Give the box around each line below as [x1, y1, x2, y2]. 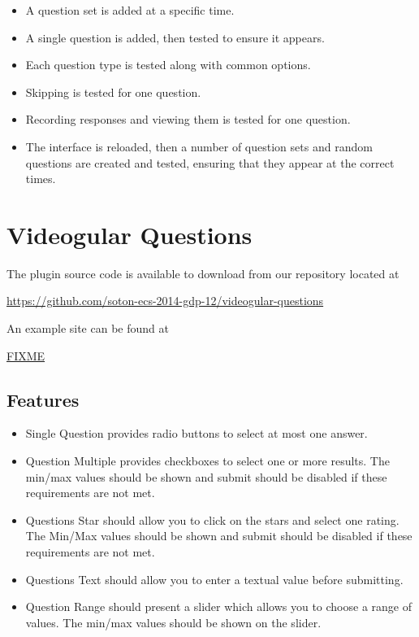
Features [6, 386, 80, 412]
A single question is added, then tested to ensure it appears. [25, 28, 325, 46]
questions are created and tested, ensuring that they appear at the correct [25, 154, 395, 171]
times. [25, 170, 56, 187]
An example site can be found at [6, 320, 169, 337]
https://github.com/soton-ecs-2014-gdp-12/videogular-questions [6, 292, 324, 309]
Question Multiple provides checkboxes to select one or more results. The [25, 452, 390, 469]
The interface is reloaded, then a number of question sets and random [25, 137, 373, 155]
